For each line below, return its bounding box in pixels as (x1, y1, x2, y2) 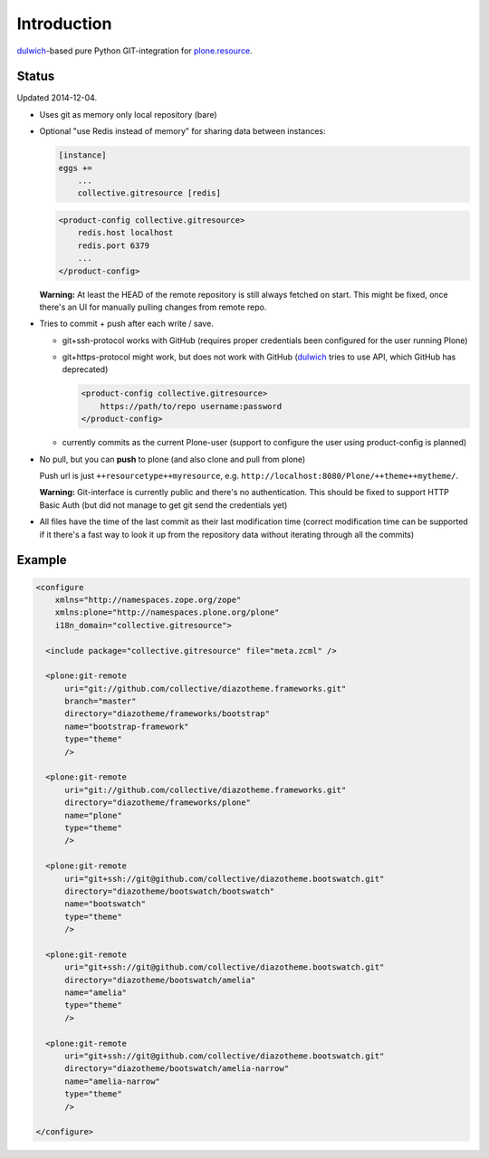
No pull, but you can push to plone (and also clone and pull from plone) (39, 454, 306, 464)
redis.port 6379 (77, 240, 149, 251)
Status (16, 69, 55, 84)
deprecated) (62, 364, 109, 375)
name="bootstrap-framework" (64, 721, 189, 732)
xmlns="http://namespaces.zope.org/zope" (54, 594, 242, 605)
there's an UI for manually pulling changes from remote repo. (39, 301, 267, 312)
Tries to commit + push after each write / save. (39, 318, 215, 330)
